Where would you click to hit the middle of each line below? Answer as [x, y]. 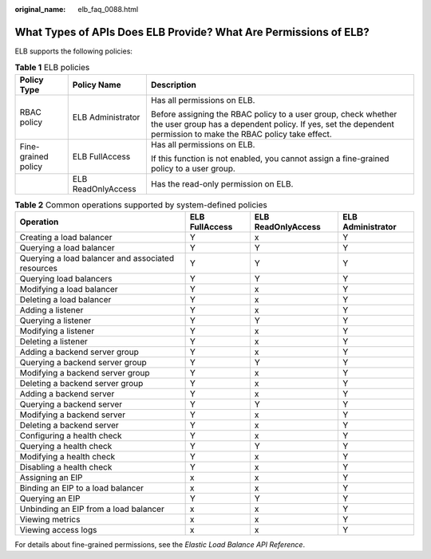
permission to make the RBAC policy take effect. [241, 134]
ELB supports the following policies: [74, 51]
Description [174, 85]
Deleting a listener [53, 341]
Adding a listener [51, 310]
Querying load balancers [66, 279]
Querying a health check [66, 447]
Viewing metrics [50, 520]
